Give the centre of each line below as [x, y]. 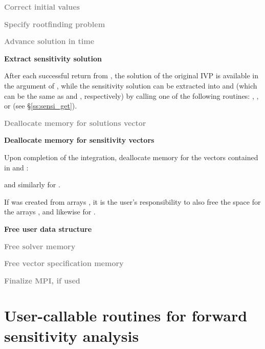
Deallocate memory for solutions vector [75, 123]
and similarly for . [32, 184]
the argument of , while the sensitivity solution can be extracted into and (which [131, 85]
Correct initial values [42, 7]
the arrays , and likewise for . [50, 212]
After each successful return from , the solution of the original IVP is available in [131, 75]
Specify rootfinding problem [55, 24]
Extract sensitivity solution [53, 58]
